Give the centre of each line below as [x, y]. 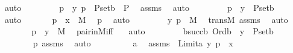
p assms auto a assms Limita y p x [133, 42]
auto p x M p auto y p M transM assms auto [146, 19]
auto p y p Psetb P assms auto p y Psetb [139, 7]
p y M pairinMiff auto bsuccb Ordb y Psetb [153, 31]
